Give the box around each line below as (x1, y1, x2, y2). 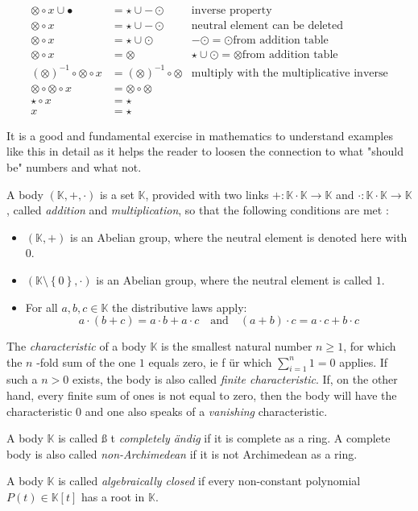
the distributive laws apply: (112, 298, 247, 315)
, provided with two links (145, 185, 269, 202)
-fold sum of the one (36, 353, 136, 370)
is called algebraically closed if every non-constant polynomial (58, 472, 361, 489)
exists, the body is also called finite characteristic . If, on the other (72, 371, 398, 388)
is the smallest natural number (161, 338, 312, 355)
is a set (99, 185, 135, 202)
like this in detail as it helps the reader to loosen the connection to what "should (6, 143, 404, 160)
